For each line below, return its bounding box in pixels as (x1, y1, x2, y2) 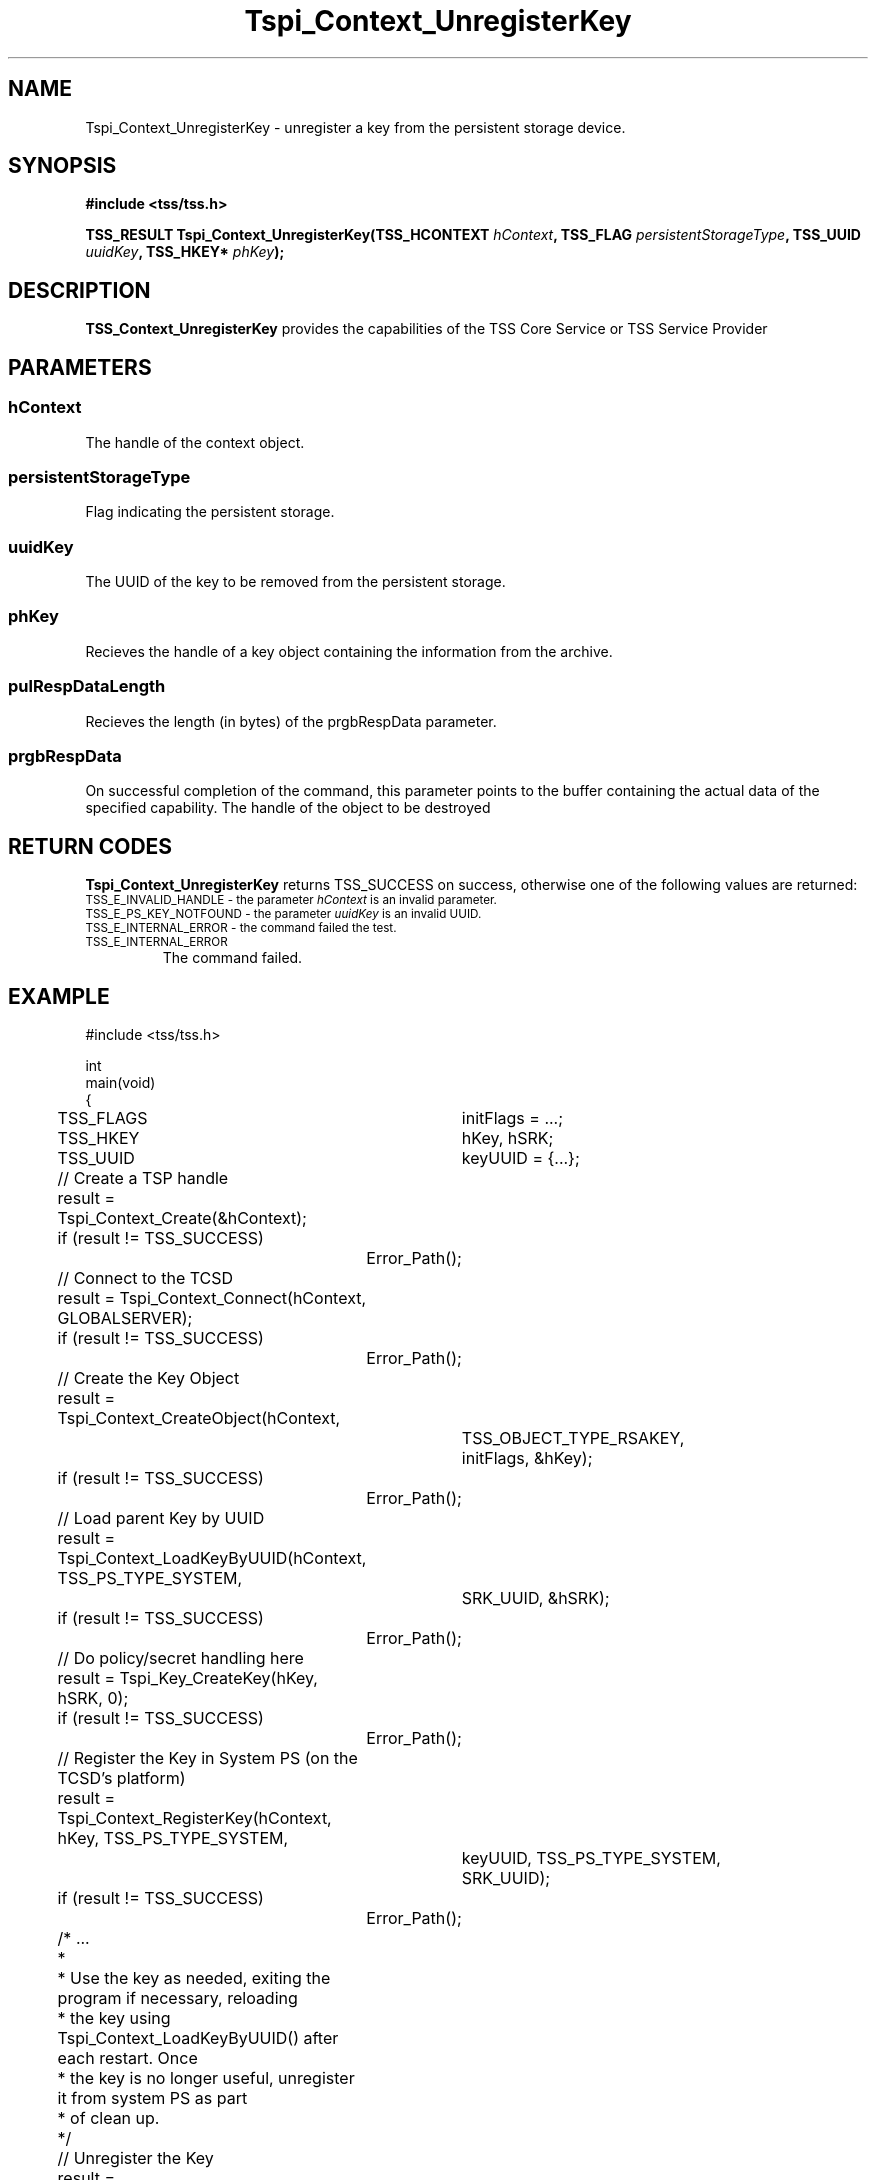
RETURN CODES (8, 833, 173, 859)
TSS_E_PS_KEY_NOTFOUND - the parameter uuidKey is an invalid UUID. (85, 907, 482, 922)
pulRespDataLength (8, 676, 166, 697)
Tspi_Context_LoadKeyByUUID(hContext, (57, 1547, 367, 1568)
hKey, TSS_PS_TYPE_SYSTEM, (57, 1827, 289, 1848)
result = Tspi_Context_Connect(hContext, (57, 1287, 367, 1308)
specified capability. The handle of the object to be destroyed (85, 799, 491, 817)
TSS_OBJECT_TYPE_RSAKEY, (461, 1427, 685, 1448)
